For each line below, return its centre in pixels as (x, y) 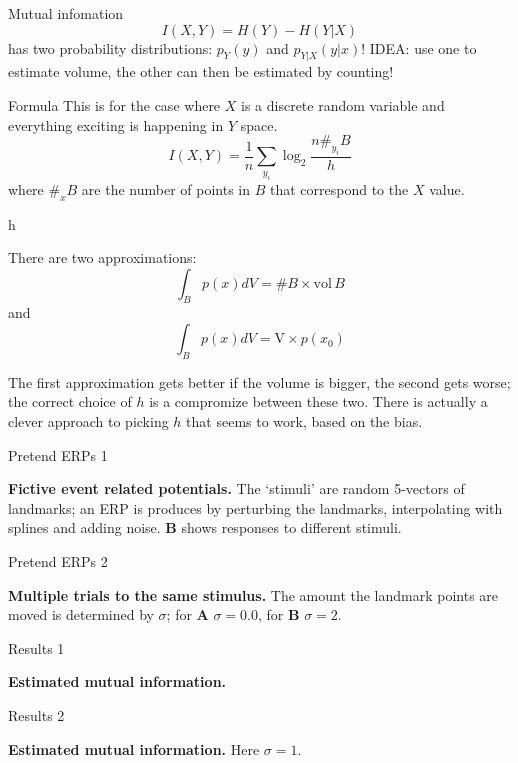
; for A (187, 614)
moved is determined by (81, 614)
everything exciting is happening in (116, 124)
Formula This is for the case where (114, 104)
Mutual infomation (66, 13)
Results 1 (36, 647)
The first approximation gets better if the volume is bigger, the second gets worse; (259, 381)
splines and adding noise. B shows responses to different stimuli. (205, 527)
